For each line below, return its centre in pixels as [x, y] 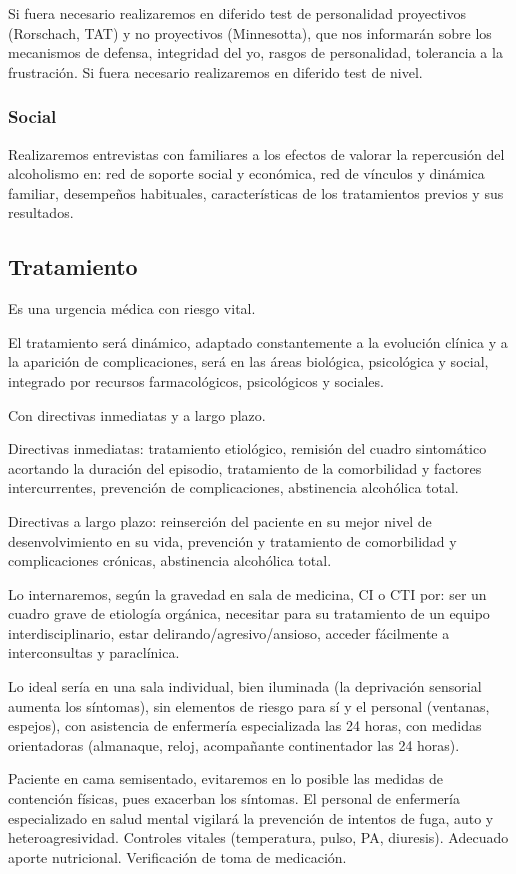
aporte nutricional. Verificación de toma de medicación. [177, 856]
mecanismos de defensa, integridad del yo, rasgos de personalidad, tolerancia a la [255, 52]
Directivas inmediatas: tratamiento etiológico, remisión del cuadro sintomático [247, 448]
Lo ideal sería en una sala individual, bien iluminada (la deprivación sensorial [245, 686]
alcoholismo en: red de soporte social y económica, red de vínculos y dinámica [246, 173]
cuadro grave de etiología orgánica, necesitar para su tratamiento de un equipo [249, 613]
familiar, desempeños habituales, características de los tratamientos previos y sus [256, 192]
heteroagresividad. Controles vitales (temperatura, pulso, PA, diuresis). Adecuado [258, 837]
